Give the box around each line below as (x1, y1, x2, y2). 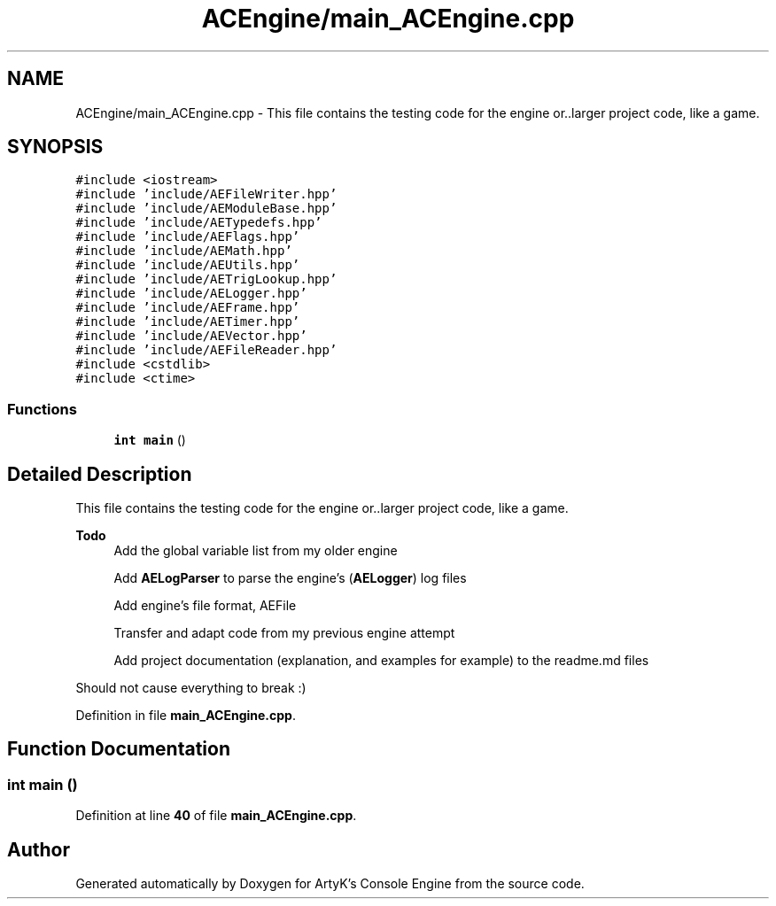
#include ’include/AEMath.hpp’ (75, 244, 292, 259)
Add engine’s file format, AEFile (113, 598, 297, 614)
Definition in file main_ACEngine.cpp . (75, 708, 296, 724)
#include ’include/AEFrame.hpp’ (75, 300, 300, 315)
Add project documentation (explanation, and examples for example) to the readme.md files (113, 653, 649, 669)
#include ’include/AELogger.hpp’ (75, 286, 307, 301)
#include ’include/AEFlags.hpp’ (75, 229, 300, 244)
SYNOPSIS (7, 136, 104, 159)
